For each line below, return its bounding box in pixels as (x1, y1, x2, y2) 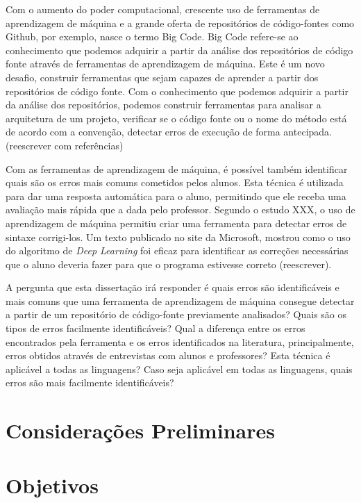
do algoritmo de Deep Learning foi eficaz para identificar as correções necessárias (6, 243, 349, 258)
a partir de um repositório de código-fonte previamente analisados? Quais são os (6, 307, 347, 322)
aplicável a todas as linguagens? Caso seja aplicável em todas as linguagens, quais (6, 361, 353, 376)
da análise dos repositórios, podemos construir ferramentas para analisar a (6, 97, 321, 112)
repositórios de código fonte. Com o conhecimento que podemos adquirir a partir (6, 83, 349, 98)
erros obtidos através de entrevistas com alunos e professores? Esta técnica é (6, 348, 330, 363)
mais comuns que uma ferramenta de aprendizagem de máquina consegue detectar (6, 293, 355, 308)
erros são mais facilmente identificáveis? (6, 375, 174, 390)
